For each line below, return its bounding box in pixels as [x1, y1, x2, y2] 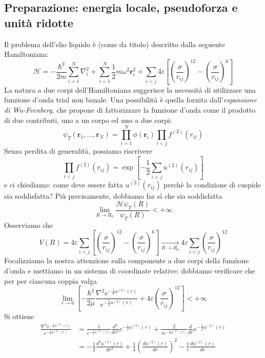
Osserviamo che [4, 219, 53, 230]
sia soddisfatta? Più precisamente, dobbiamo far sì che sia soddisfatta [4, 190, 222, 201]
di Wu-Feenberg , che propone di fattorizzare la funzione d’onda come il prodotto [4, 104, 256, 115]
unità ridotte [4, 14, 73, 30]
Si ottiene [4, 311, 34, 322]
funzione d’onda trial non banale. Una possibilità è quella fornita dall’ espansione [4, 94, 257, 105]
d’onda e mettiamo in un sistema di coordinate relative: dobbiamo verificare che [4, 265, 255, 276]
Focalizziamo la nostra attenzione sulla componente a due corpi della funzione [4, 255, 249, 266]
